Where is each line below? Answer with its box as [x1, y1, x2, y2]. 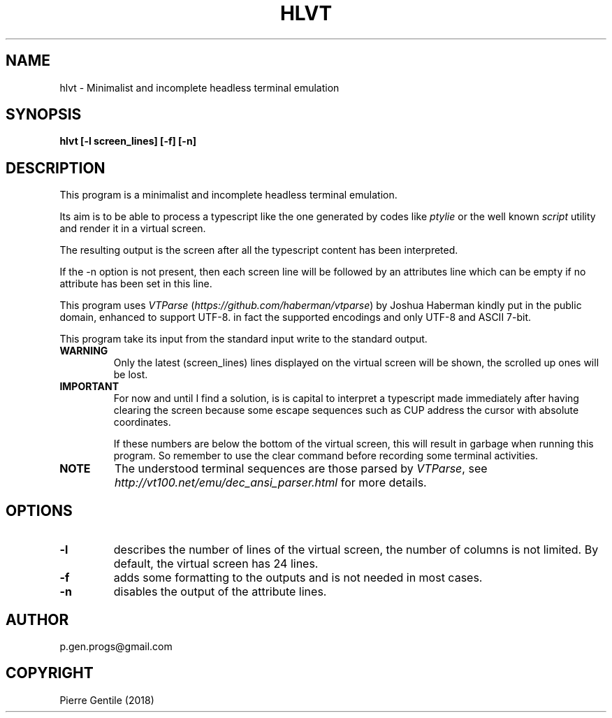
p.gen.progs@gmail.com [59, 640, 173, 652]
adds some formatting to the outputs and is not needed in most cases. [113, 570, 483, 585]
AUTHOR [6, 610, 69, 629]
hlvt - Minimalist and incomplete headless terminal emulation [59, 81, 340, 94]
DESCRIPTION [6, 159, 105, 177]
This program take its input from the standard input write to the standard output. [59, 333, 428, 345]
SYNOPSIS [6, 106, 82, 124]
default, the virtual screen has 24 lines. [113, 557, 319, 571]
